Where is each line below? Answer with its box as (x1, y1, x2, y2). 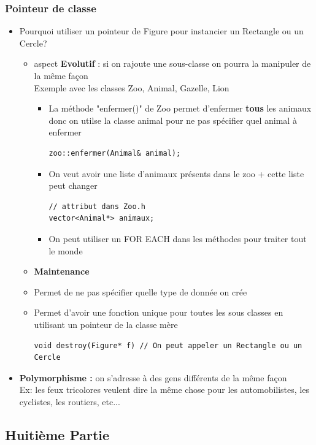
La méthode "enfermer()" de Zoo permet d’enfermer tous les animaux (48, 102, 312, 115)
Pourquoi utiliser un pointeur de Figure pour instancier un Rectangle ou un (19, 25, 304, 37)
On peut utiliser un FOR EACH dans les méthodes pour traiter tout (48, 232, 307, 245)
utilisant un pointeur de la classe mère (34, 318, 178, 330)
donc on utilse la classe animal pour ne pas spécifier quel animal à (48, 113, 297, 126)
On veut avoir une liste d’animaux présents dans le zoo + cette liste (48, 167, 304, 180)
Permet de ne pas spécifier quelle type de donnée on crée (34, 285, 247, 298)
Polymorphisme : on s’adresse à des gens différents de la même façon (19, 371, 287, 384)
